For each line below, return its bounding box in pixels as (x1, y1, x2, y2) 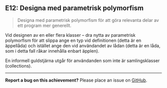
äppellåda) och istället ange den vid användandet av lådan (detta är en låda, (5, 42, 161, 49)
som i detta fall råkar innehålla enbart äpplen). (5, 48, 99, 54)
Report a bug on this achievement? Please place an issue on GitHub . (5, 77, 148, 83)
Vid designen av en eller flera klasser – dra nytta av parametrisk (5, 32, 136, 38)
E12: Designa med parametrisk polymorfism (5, 4, 144, 12)
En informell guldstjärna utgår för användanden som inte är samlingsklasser (5, 57, 160, 64)
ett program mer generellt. (17, 22, 72, 28)
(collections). (5, 63, 32, 69)
